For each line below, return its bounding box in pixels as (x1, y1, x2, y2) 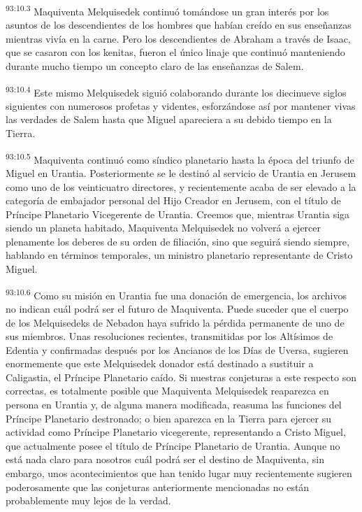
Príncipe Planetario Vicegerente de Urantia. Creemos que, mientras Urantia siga (6, 206, 350, 221)
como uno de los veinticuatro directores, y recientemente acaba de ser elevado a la (6, 179, 356, 194)
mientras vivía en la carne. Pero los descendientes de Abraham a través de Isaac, (6, 31, 351, 45)
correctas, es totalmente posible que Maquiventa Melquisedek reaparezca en (6, 383, 329, 398)
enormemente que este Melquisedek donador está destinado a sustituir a (6, 356, 314, 371)
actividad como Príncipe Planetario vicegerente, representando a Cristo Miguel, (6, 425, 346, 439)
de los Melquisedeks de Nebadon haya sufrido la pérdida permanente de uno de (6, 315, 345, 329)
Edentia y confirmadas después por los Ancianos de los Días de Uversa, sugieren (6, 342, 349, 357)
